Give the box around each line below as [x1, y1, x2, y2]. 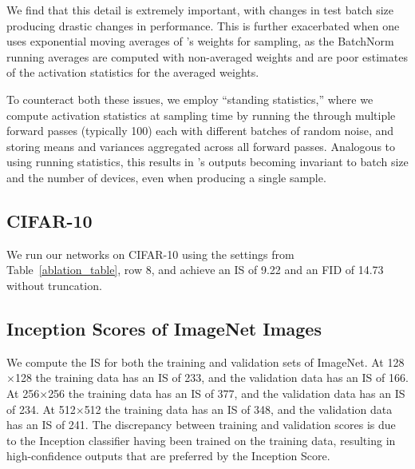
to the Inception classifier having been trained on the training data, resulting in [6, 431, 396, 448]
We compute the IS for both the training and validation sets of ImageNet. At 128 [6, 353, 405, 370]
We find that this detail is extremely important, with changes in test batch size [6, 2, 394, 18]
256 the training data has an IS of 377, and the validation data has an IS [48, 384, 405, 401]
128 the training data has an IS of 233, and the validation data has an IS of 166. [14, 369, 409, 386]
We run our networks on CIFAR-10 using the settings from [6, 245, 294, 262]
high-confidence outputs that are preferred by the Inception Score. [6, 447, 330, 464]
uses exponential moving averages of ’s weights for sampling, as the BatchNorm [6, 33, 394, 50]
